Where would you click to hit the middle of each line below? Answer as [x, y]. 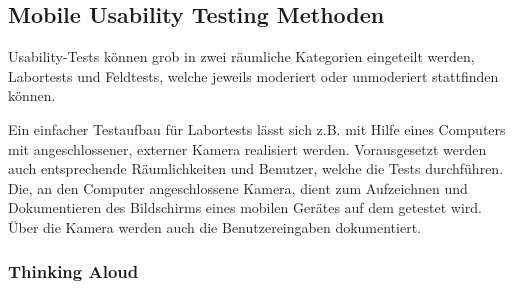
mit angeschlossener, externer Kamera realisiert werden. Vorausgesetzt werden [247, 148]
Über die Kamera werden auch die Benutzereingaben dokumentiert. [214, 226]
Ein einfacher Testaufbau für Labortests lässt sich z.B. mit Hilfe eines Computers [257, 128]
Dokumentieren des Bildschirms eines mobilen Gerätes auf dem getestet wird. [245, 207]
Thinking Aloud [73, 271]
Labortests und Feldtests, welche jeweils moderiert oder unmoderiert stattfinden [253, 75]
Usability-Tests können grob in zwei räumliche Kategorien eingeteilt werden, [241, 56]
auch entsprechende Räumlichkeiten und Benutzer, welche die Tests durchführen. [256, 168]
